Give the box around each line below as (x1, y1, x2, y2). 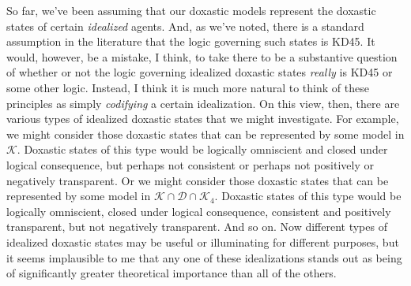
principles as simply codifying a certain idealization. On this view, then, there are (6, 95, 400, 111)
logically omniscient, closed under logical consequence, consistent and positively (6, 202, 391, 219)
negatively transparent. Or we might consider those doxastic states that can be (6, 172, 389, 188)
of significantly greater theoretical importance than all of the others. (6, 265, 337, 281)
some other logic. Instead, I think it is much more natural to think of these (6, 79, 369, 95)
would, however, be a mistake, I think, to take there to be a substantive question (6, 48, 398, 65)
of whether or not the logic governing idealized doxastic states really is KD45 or (6, 64, 393, 80)
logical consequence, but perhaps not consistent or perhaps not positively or (6, 156, 374, 173)
